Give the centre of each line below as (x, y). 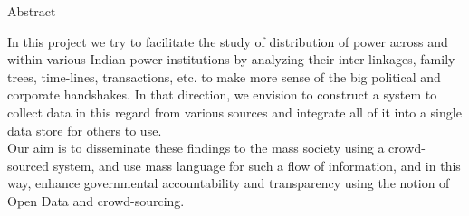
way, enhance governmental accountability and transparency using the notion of (229, 183)
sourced (29, 165)
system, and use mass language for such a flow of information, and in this (257, 165)
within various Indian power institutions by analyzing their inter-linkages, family (231, 59)
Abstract (32, 11)
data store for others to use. (85, 130)
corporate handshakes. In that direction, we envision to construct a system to (222, 94)
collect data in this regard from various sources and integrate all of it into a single (234, 112)
